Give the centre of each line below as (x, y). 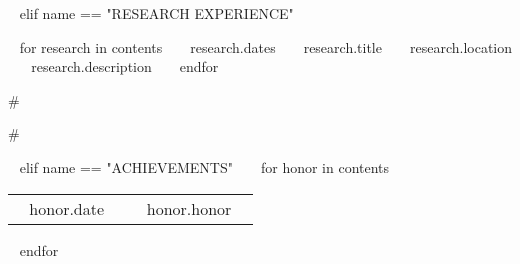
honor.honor (189, 208)
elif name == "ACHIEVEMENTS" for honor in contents (204, 166)
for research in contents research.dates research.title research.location (266, 46)
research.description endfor (125, 66)
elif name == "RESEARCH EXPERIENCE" (156, 13)
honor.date (67, 208)
